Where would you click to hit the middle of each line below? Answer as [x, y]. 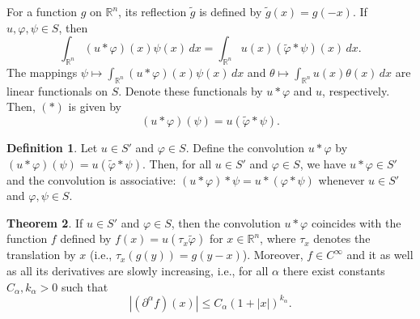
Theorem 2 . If [45, 222]
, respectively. [356, 90]
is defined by [231, 11]
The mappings [42, 72]
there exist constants [334, 270]
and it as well [380, 255]
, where [278, 238]
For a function [42, 11]
